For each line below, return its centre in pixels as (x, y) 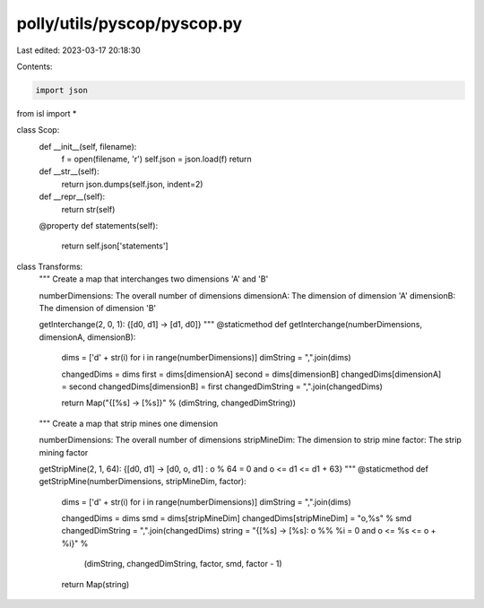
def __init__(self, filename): (88, 146)
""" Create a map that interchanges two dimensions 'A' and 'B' (154, 279)
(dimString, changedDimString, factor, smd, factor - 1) (183, 564)
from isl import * (47, 113)
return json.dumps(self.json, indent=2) (132, 184)
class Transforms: (50, 266)
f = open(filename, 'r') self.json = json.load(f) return (157, 159)
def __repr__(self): (72, 196)
